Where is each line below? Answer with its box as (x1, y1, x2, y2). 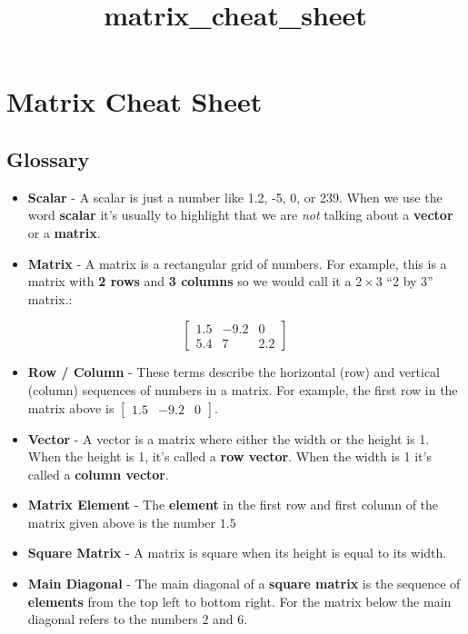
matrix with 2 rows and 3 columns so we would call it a (27, 272, 352, 291)
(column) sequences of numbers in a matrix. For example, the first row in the (27, 380, 458, 399)
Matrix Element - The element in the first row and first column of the (27, 495, 439, 514)
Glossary (6, 144, 90, 173)
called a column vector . (27, 464, 169, 483)
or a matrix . (27, 223, 101, 242)
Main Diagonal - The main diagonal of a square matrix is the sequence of (27, 574, 461, 593)
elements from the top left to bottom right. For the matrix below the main (27, 591, 452, 610)
